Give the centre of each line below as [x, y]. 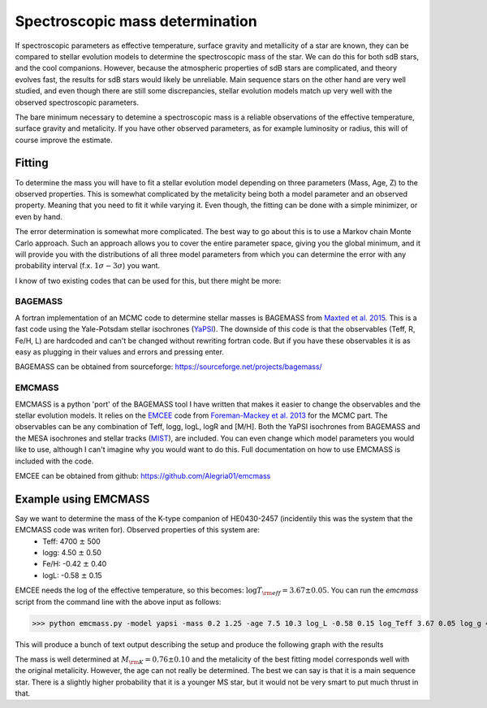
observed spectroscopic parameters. [77, 102]
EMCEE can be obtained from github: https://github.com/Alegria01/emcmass [143, 476]
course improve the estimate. [64, 140]
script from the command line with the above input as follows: [118, 602]
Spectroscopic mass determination [136, 21]
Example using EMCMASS [82, 499]
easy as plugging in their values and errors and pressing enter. [120, 352]
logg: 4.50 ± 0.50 [72, 552]
